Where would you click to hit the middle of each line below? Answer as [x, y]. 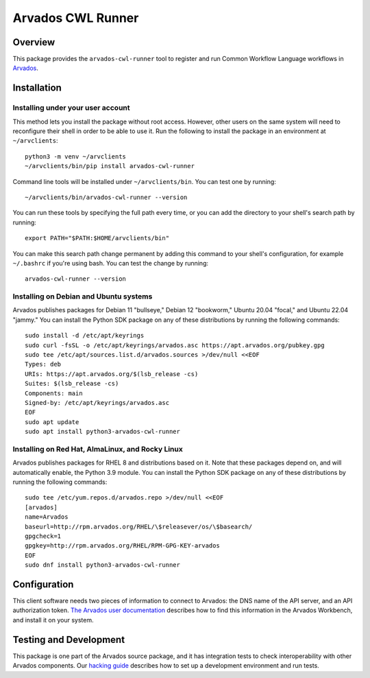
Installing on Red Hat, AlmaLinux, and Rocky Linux [98, 449]
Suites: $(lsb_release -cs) [72, 384]
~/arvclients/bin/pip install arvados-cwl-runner [110, 166]
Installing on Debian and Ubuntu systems [83, 296]
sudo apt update [52, 422]
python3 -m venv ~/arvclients [76, 156]
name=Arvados [47, 517]
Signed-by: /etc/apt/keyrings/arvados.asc [97, 402]
